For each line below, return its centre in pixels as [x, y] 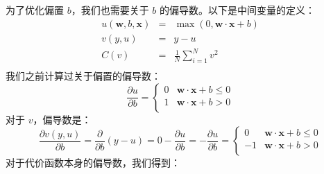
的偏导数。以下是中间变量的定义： [238, 10]
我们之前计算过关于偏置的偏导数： [83, 76]
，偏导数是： [62, 119]
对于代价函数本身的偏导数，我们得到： [93, 163]
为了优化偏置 [35, 10]
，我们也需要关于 [110, 10]
